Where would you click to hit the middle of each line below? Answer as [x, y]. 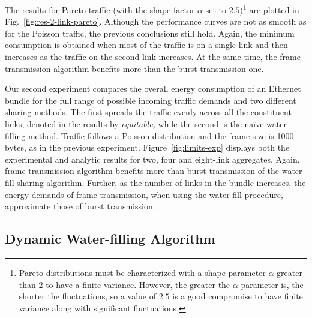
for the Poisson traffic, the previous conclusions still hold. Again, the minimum [150, 33]
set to [216, 9]
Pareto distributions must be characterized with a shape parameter [142, 272]
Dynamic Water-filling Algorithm [110, 238]
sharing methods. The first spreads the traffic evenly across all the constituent [148, 112]
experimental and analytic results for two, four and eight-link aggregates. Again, [152, 159]
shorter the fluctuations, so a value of [87, 296]
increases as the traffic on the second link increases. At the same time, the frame [153, 57]
